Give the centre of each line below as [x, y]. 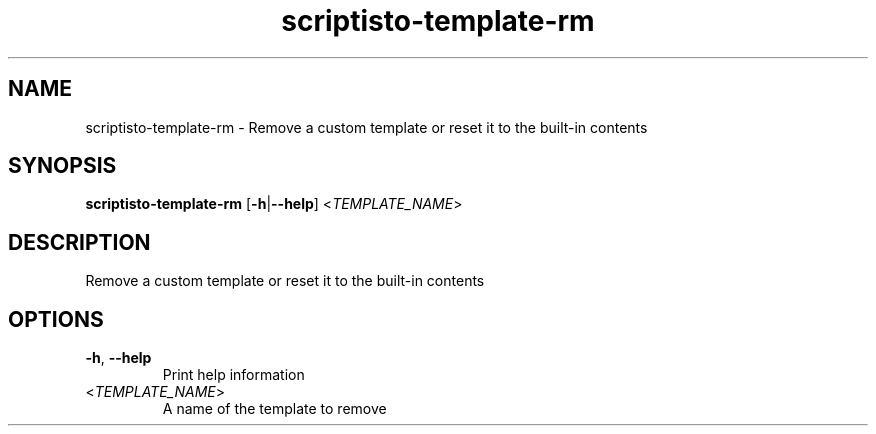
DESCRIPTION [79, 242]
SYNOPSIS [62, 166]
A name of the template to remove [274, 409]
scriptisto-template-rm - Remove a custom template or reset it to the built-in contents [366, 127]
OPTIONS [56, 319]
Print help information [233, 375]
